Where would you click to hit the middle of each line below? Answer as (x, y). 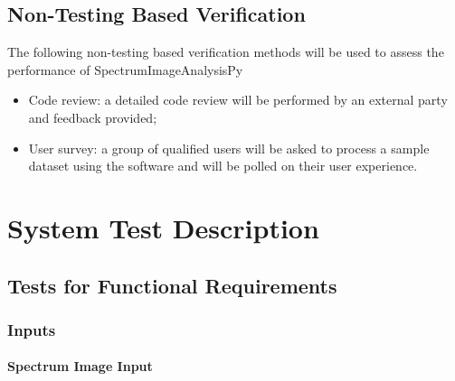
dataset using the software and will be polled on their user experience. (223, 166)
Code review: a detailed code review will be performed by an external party (238, 100)
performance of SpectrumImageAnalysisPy (125, 69)
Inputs (32, 329)
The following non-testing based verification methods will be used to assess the (226, 52)
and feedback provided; (93, 117)
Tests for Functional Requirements (172, 285)
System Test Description (163, 227)
